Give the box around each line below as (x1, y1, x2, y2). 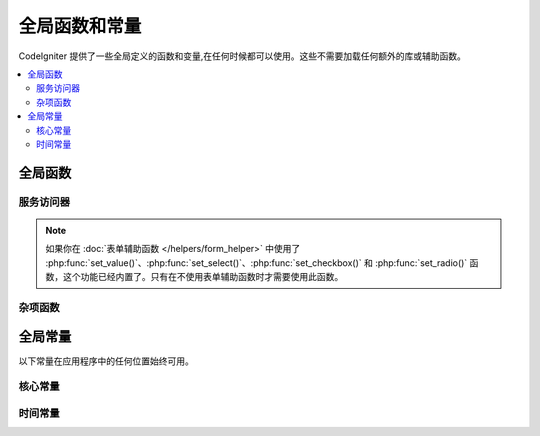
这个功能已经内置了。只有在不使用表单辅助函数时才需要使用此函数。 (62, 271, 344, 283)
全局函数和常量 (18, 15, 142, 37)
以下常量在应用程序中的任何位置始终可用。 (18, 355, 194, 367)
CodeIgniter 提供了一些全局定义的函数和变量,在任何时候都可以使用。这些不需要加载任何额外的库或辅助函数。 (18, 50, 467, 62)
